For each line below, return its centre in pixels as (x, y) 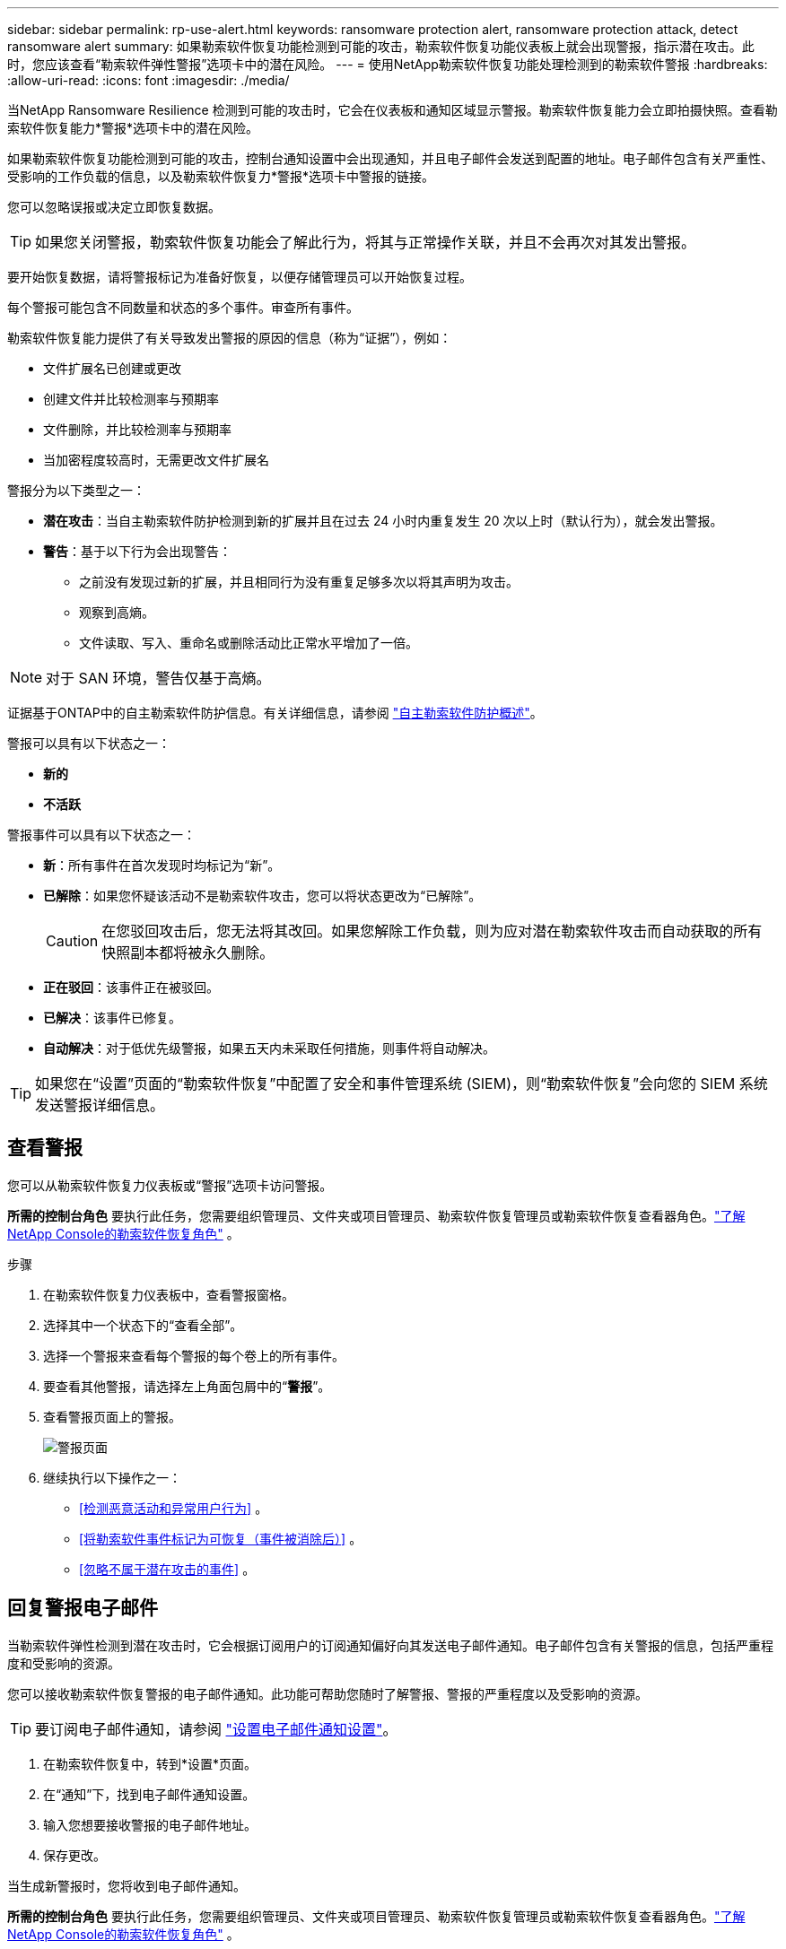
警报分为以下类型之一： (76, 490)
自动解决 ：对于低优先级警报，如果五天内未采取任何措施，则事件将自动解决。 (269, 1048)
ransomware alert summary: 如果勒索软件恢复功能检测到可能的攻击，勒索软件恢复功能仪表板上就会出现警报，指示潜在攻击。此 (381, 46)
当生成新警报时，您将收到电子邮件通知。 (127, 1885)
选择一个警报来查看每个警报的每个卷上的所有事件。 (194, 1355)
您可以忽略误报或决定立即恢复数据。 (114, 207)
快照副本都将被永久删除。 (188, 953)
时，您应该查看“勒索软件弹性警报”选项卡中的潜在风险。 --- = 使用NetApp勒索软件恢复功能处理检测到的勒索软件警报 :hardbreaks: (388, 64)
